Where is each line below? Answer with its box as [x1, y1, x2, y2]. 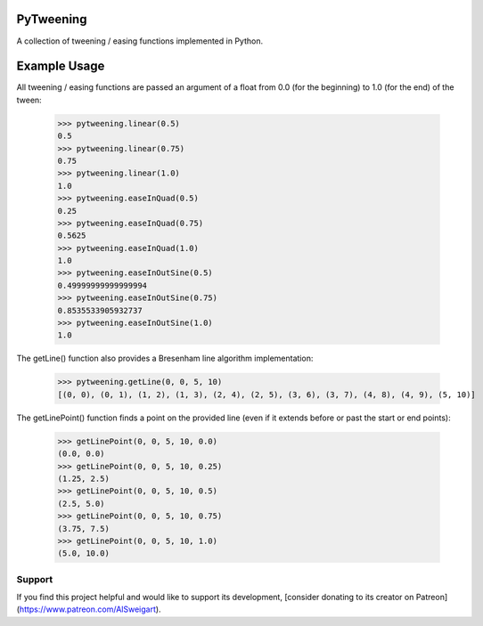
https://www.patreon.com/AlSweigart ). [19, 604, 161, 614]
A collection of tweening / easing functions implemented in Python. [16, 36, 263, 46]
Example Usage [16, 59, 105, 74]
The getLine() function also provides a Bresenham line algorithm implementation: [16, 353, 314, 364]
